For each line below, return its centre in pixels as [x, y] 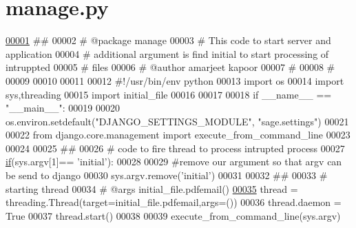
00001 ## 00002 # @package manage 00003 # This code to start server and [168, 40]
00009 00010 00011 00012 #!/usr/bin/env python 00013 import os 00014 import [175, 80]
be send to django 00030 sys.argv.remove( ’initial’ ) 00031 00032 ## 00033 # [167, 175]
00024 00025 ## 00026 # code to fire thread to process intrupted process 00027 [175, 148]
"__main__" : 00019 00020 [63, 108]
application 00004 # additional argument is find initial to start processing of [167, 53]
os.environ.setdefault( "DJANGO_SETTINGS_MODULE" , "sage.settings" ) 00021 [177, 121]
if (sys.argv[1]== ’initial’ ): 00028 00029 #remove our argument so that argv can [174, 162]
